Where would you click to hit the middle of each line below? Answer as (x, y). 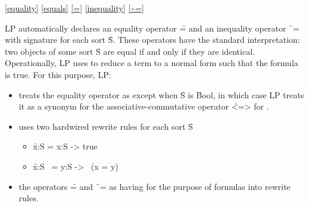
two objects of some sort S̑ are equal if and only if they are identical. (130, 51)
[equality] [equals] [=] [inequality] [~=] (74, 8)
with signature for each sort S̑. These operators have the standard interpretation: (152, 40)
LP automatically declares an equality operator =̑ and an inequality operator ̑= (152, 28)
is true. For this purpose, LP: (58, 74)
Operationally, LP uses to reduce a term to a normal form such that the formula (152, 63)
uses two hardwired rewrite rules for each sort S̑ (106, 126)
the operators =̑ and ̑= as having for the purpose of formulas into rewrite (154, 186)
